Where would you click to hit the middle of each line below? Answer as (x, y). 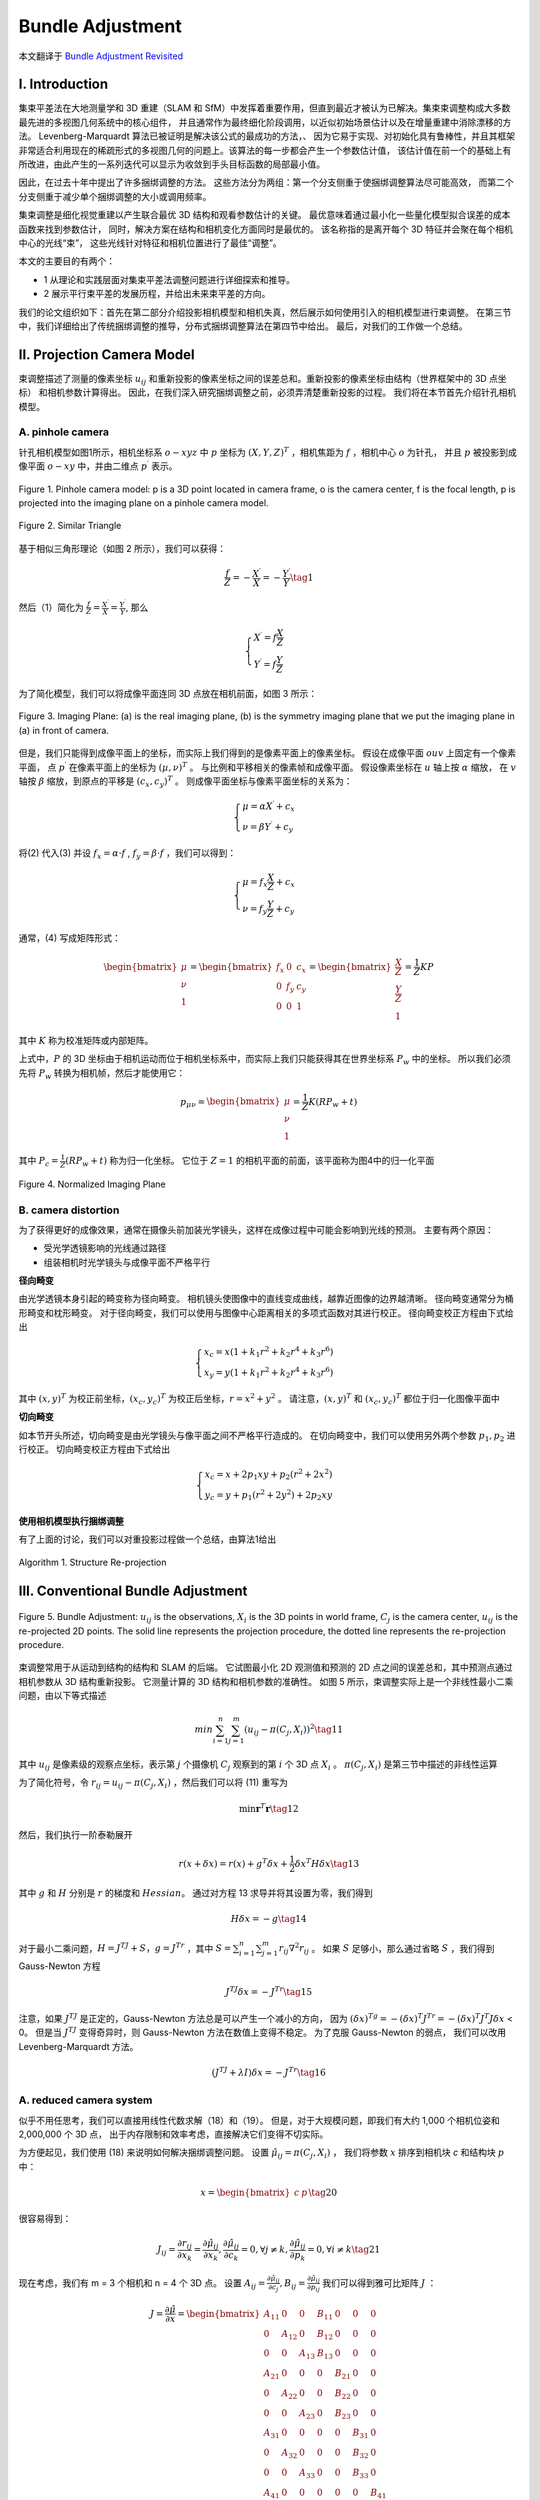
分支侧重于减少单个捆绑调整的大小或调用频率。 (115, 196)
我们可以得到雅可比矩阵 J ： (379, 2282)
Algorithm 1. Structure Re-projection (92, 1562)
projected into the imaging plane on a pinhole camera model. (143, 502)
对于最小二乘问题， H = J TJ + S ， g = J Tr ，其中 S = (125, 1947)
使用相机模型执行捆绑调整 (71, 1521)
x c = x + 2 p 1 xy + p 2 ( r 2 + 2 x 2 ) (268, 1474)
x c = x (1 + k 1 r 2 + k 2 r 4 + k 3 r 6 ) (268, 1352)
